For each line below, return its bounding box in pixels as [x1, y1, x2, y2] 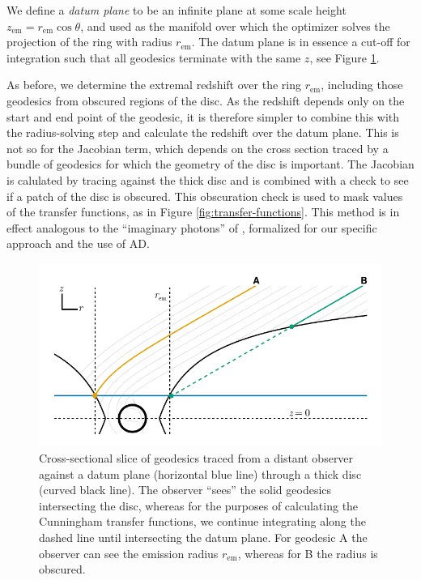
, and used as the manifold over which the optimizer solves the [80, 17, 390, 34]
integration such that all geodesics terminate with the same [6, 49, 301, 66]
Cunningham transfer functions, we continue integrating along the [39, 513, 366, 530]
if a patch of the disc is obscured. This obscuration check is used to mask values [6, 187, 403, 204]
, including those [321, 76, 403, 93]
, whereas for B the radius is [237, 544, 378, 561]
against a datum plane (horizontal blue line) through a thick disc [39, 465, 362, 482]
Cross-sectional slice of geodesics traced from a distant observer [39, 449, 354, 466]
